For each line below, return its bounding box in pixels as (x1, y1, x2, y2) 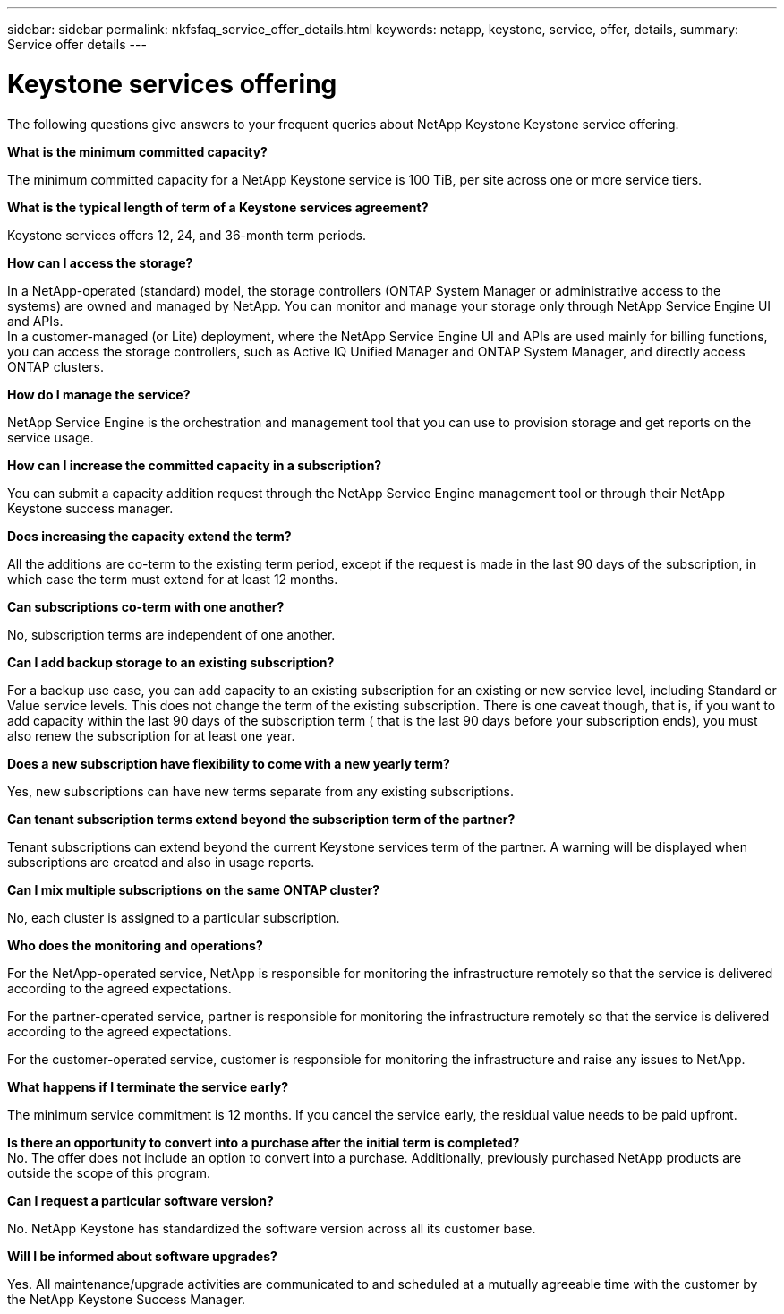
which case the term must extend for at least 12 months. (7, 571, 338, 587)
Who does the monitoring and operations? (7, 937, 263, 953)
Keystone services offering (7, 68, 337, 99)
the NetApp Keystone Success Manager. (7, 1291, 246, 1307)
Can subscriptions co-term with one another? (7, 598, 285, 614)
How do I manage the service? (7, 386, 191, 402)
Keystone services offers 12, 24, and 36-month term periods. (7, 227, 366, 243)
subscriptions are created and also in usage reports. (7, 854, 315, 870)
